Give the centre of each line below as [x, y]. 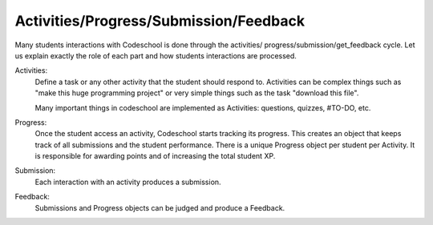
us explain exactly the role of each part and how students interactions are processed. [156, 55]
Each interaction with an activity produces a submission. [128, 182]
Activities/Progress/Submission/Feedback [160, 21]
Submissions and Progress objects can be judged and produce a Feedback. [160, 207]
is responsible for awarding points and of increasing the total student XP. [155, 156]
